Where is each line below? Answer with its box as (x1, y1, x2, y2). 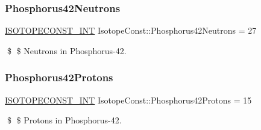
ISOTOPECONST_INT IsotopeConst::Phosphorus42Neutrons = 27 (5, 24, 257, 37)
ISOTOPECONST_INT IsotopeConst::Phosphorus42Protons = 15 (5, 93, 252, 106)
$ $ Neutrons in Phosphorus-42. (7, 44, 127, 57)
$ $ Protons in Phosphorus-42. (7, 114, 122, 126)
